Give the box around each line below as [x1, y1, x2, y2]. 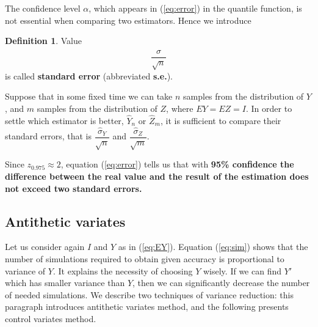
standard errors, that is [5, 130, 92, 142]
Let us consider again [5, 240, 85, 253]
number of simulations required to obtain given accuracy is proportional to [5, 252, 284, 265]
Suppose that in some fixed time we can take [5, 90, 173, 103]
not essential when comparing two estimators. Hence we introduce [5, 13, 251, 26]
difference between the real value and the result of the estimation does [5, 170, 309, 183]
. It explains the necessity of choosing [52, 264, 193, 277]
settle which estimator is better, [5, 114, 124, 127]
